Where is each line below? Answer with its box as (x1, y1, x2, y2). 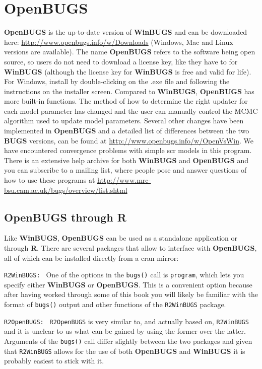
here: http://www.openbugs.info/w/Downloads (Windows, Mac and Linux (4, 36, 233, 47)
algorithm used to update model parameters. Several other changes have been (4, 115, 244, 126)
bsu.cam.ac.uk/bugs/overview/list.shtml (4, 184, 127, 195)
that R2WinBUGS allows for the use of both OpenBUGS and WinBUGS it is (4, 345, 245, 356)
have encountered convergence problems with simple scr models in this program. (4, 145, 252, 156)
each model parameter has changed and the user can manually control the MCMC (4, 105, 258, 116)
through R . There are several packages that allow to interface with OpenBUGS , (4, 243, 257, 253)
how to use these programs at (4, 175, 95, 185)
